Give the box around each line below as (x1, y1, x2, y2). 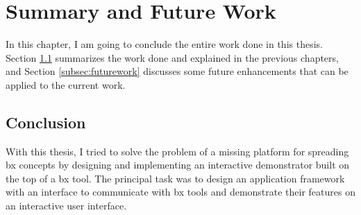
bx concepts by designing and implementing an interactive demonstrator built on (6, 157, 350, 172)
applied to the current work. (6, 77, 126, 92)
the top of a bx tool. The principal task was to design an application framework (6, 171, 345, 185)
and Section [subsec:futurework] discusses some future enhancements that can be (6, 64, 349, 78)
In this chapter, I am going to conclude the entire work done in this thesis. (6, 37, 323, 51)
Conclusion (6, 111, 86, 132)
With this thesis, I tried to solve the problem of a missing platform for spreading (6, 144, 349, 158)
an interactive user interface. (6, 198, 127, 213)
